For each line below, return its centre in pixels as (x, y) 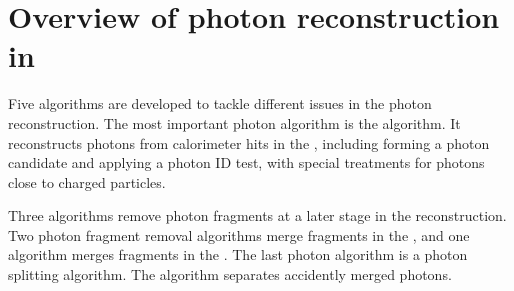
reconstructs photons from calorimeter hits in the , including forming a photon (249, 142)
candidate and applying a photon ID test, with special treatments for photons (246, 162)
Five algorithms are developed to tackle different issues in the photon (220, 103)
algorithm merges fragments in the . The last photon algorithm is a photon (238, 254)
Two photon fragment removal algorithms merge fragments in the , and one (239, 234)
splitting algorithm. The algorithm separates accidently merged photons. (230, 274)
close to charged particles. (87, 181)
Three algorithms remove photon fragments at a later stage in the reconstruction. (257, 215)
